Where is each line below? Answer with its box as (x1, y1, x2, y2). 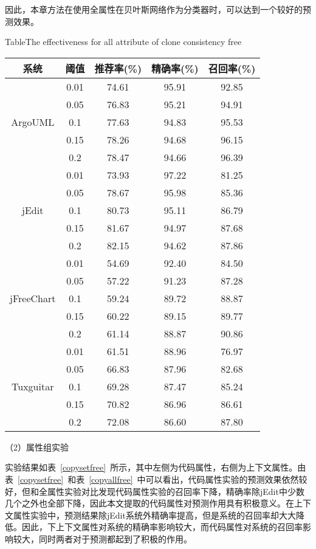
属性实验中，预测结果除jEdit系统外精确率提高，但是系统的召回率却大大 (13, 508, 296, 521)
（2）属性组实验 (5, 440, 69, 453)
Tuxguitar (12, 379, 54, 393)
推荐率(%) (94, 61, 142, 75)
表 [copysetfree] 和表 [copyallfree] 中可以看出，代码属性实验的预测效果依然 (5, 472, 299, 485)
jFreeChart (10, 291, 56, 305)
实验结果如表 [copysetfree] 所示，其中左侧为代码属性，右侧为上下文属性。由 (5, 461, 306, 474)
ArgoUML (11, 114, 55, 129)
